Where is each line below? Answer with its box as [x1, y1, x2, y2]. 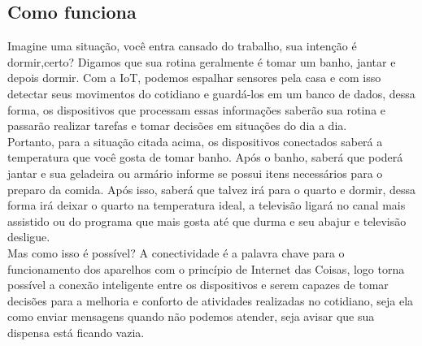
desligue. [7, 228, 50, 245]
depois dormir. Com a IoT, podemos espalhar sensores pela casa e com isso [7, 69, 381, 86]
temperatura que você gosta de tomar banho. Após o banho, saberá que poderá [7, 149, 403, 166]
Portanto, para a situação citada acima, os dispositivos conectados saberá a [7, 132, 383, 149]
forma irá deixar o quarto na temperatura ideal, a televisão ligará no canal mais [7, 197, 406, 214]
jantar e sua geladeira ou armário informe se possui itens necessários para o [7, 164, 383, 181]
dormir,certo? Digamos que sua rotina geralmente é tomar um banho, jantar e [7, 53, 396, 70]
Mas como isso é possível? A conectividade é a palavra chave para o [7, 244, 345, 261]
